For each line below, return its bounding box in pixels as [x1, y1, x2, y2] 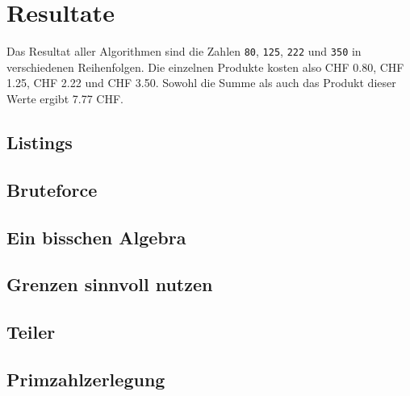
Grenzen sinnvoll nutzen [6, 272, 213, 297]
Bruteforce [6, 177, 98, 202]
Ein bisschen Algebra [6, 224, 186, 249]
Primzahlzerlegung [6, 366, 165, 391]
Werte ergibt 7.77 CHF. [6, 90, 123, 106]
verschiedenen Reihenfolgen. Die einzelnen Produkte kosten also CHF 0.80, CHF [6, 58, 404, 75]
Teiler [6, 319, 56, 344]
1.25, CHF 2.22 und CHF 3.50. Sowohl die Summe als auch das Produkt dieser [6, 74, 396, 91]
